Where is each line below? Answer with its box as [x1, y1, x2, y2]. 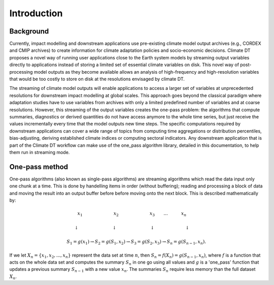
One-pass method [9, 163, 68, 171]
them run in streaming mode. [9, 149, 70, 155]
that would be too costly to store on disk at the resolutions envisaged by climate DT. [9, 76, 185, 82]
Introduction [9, 8, 63, 19]
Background [9, 27, 49, 36]
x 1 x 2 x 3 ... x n [77, 211, 187, 217]
